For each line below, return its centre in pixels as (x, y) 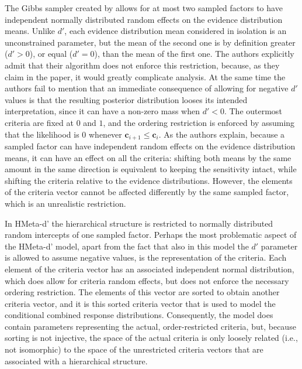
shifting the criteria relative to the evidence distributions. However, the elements (149, 180)
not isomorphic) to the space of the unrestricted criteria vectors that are (134, 349)
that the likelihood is (42, 134)
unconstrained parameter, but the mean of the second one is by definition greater (150, 42)
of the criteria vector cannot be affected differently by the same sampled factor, (147, 192)
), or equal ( (51, 54)
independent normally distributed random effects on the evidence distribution (144, 19)
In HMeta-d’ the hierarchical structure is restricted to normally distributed (139, 223)
